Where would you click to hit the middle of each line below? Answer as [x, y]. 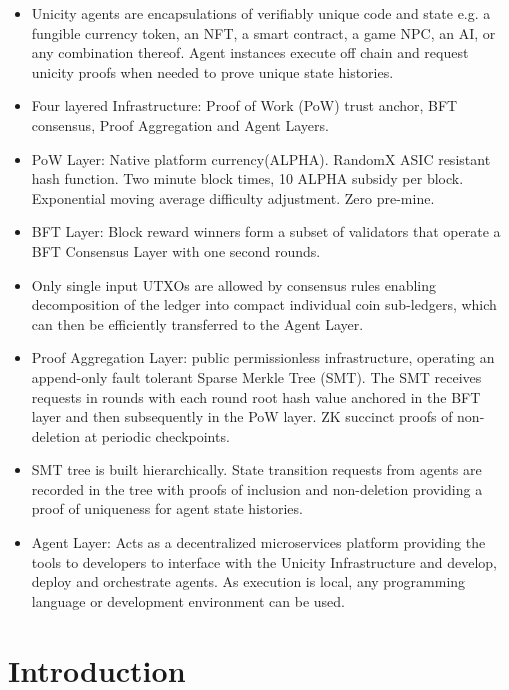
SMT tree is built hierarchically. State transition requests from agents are [256, 469]
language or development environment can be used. [188, 600]
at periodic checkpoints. [157, 435]
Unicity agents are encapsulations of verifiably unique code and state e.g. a [261, 13]
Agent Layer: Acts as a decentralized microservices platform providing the [258, 542]
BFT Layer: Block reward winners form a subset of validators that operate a [266, 231]
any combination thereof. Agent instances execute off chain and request [250, 52]
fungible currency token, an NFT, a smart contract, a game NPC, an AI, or [263, 32]
